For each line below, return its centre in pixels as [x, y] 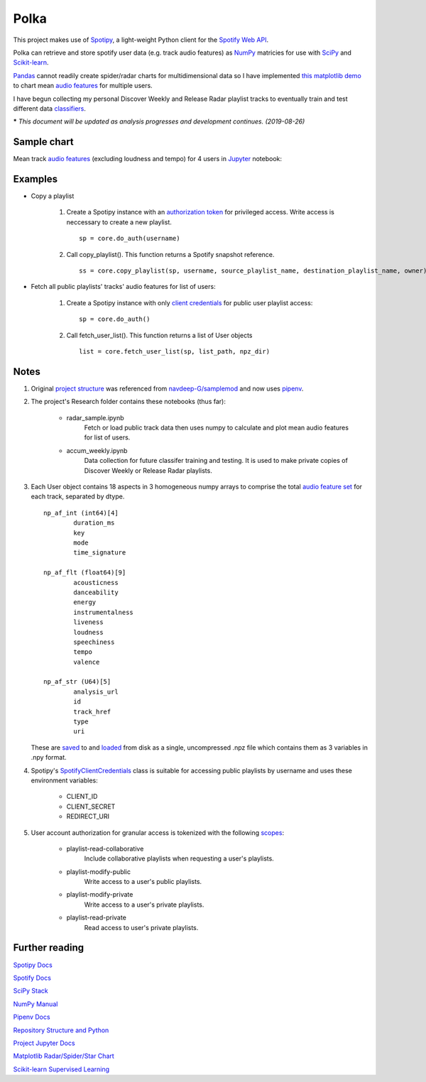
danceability [96, 592]
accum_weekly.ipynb [97, 450]
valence [87, 662]
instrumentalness [104, 612]
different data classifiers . [50, 108]
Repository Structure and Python [61, 1030]
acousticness [96, 583]
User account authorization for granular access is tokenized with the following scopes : [157, 832]
